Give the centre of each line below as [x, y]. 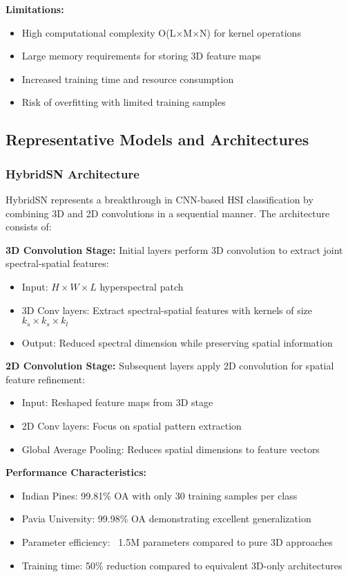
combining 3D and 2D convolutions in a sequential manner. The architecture [168, 213]
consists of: [29, 227]
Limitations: [35, 9]
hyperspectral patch [142, 286]
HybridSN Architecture [72, 173]
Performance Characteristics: [76, 472]
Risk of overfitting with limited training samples [124, 102]
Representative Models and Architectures [157, 139]
